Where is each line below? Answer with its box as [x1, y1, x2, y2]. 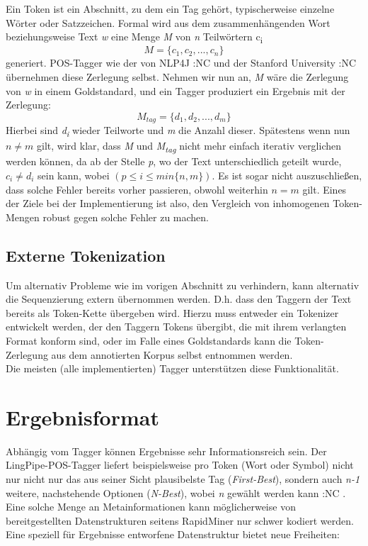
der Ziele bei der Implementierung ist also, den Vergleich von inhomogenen [6, 196, 330, 211]
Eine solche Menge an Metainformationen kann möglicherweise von [6, 499, 296, 514]
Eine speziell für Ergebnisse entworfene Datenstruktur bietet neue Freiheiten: [6, 527, 340, 542]
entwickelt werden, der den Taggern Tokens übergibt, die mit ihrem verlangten [6, 319, 347, 334]
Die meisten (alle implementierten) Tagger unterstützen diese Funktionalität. [6, 361, 339, 376]
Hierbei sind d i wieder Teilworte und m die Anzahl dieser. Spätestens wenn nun [6, 123, 350, 139]
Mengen [6, 209, 40, 224]
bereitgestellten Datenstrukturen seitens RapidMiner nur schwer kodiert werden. [6, 513, 354, 528]
